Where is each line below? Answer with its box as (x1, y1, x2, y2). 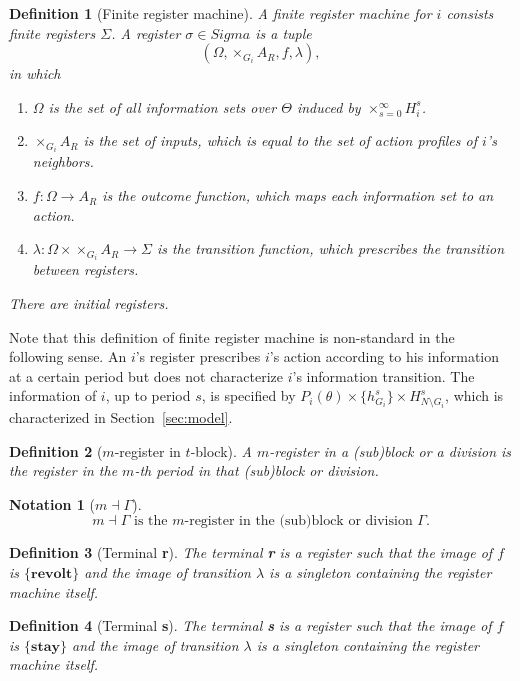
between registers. (32, 259, 139, 280)
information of (9, 385, 97, 406)
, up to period (105, 385, 191, 406)
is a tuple (255, 22, 312, 43)
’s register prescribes (135, 346, 261, 367)
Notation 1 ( (9, 493, 95, 514)
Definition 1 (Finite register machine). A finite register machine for (9, 3, 432, 23)
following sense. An (9, 346, 127, 367)
